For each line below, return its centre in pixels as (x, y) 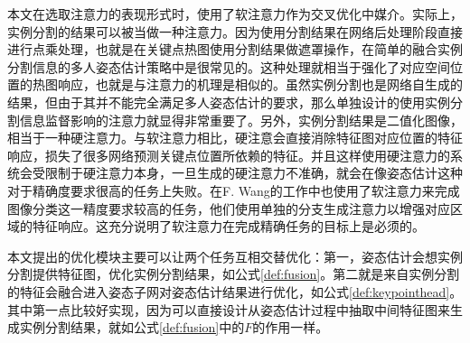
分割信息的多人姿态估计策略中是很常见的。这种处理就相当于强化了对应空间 (229, 66)
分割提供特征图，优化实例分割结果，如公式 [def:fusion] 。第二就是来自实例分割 (234, 274)
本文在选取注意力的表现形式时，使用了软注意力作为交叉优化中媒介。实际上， (235, 14)
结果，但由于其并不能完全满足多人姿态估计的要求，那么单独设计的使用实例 (229, 102)
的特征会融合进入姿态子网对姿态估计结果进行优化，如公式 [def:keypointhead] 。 (235, 291)
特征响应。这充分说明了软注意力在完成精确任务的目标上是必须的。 (228, 226)
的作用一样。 (291, 327)
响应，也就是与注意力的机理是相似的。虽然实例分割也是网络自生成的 (260, 84)
